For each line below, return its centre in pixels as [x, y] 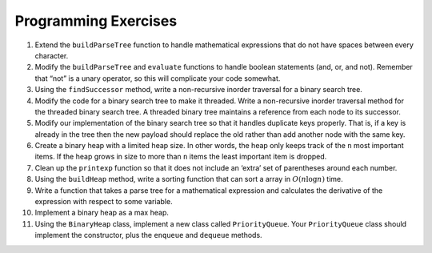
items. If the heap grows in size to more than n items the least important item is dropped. [181, 157]
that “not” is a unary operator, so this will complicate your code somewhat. [158, 78]
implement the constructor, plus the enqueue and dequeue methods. [149, 235]
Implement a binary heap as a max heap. [102, 213]
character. [52, 55]
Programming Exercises [96, 21]
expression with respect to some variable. [104, 202]
